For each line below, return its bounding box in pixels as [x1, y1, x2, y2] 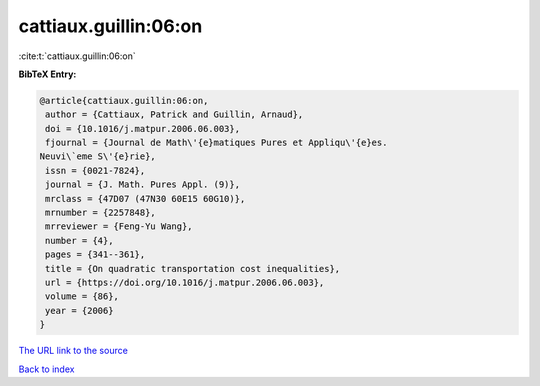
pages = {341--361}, [45, 249, 146, 260]
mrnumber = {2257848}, [45, 207, 157, 219]
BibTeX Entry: [18, 68, 77, 80]
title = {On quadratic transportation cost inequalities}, [45, 263, 341, 274]
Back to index [18, 363, 75, 375]
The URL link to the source [18, 345, 129, 357]
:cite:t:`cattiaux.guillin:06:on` [18, 50, 137, 62]
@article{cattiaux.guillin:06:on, [39, 95, 209, 106]
